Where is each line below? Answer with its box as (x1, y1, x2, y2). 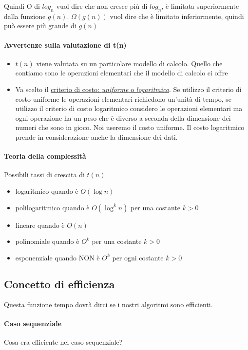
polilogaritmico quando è (15, 202, 90, 212)
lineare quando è (15, 220, 65, 230)
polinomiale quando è (15, 236, 79, 246)
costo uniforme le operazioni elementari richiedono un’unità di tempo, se (15, 93, 232, 104)
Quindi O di (4, 1, 40, 11)
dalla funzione (4, 11, 46, 21)
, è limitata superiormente (161, 1, 239, 11)
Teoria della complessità (4, 151, 86, 161)
